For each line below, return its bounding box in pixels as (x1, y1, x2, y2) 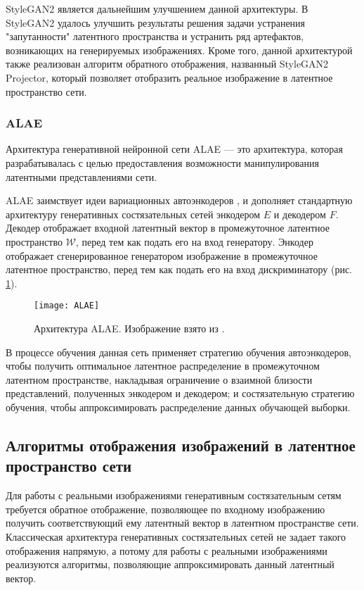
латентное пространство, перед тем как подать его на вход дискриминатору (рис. (6, 262, 353, 277)
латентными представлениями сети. (6, 169, 157, 184)
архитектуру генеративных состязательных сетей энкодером (6, 206, 261, 221)
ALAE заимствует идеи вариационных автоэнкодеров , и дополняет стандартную (6, 193, 353, 208)
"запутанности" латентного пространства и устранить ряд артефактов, (6, 29, 304, 44)
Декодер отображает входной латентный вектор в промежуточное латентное (6, 220, 330, 235)
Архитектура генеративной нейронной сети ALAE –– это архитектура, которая (6, 142, 343, 156)
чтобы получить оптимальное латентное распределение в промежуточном (6, 358, 320, 373)
